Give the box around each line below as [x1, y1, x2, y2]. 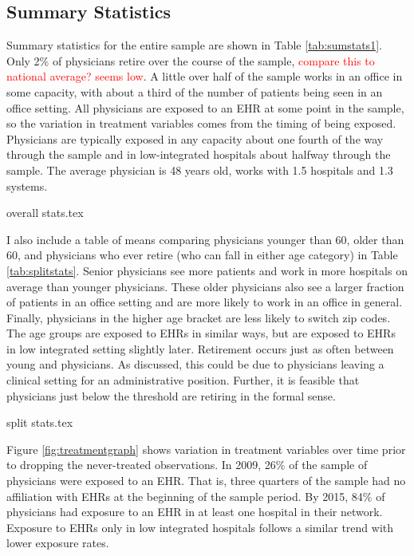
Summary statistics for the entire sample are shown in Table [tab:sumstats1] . [6, 37, 382, 53]
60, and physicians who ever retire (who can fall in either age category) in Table [6, 246, 398, 263]
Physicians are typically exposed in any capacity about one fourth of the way [6, 130, 384, 147]
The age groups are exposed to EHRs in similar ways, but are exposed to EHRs [6, 325, 396, 341]
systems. [6, 177, 48, 194]
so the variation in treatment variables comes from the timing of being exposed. [6, 115, 396, 132]
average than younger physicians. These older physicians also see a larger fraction [6, 278, 404, 294]
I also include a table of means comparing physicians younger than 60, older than [6, 231, 404, 247]
